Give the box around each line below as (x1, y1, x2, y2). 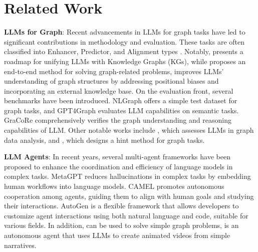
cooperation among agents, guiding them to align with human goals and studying (4, 190, 254, 201)
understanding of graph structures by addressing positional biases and (4, 76, 219, 86)
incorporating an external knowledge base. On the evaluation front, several (4, 85, 233, 96)
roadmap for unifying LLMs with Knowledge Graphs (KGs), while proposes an (4, 56, 246, 66)
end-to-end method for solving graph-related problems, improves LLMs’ (4, 66, 224, 76)
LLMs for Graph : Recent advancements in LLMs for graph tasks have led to (4, 27, 245, 37)
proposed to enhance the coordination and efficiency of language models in (4, 161, 233, 171)
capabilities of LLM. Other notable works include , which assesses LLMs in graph (4, 125, 254, 135)
